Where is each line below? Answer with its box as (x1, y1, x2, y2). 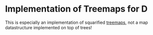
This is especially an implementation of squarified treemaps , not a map (5, 19, 148, 25)
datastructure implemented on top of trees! (5, 24, 92, 30)
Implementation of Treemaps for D (5, 3, 148, 15)
